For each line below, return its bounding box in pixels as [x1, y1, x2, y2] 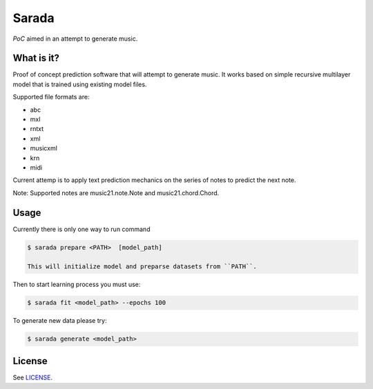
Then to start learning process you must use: [12, 280, 141, 289]
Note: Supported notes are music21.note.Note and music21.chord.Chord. [12, 188, 220, 197]
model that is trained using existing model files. [12, 80, 147, 88]
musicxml [30, 144, 58, 152]
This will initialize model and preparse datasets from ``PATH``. [27, 263, 257, 270]
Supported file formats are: [12, 93, 90, 101]
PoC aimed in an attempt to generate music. [12, 34, 138, 43]
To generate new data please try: [12, 317, 107, 325]
